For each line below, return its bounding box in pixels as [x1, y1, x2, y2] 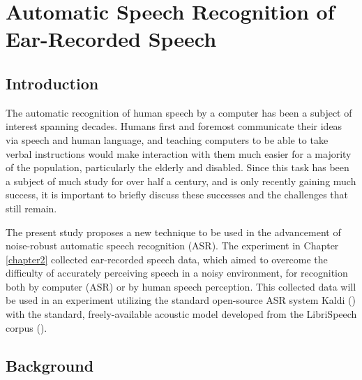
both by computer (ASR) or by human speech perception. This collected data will [6, 279, 356, 293]
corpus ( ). [6, 320, 47, 335]
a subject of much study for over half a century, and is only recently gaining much [6, 173, 356, 188]
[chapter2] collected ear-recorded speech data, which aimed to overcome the [6, 251, 328, 266]
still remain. [6, 200, 57, 215]
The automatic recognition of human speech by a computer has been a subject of [6, 105, 352, 119]
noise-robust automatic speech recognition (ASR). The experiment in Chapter [6, 238, 339, 253]
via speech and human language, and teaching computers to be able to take [6, 132, 329, 147]
